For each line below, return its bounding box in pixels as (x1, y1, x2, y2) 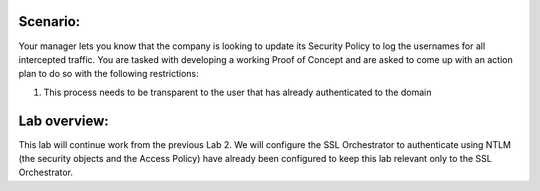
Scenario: (18, 13, 81, 30)
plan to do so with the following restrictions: (18, 68, 199, 80)
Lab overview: (18, 112, 109, 129)
